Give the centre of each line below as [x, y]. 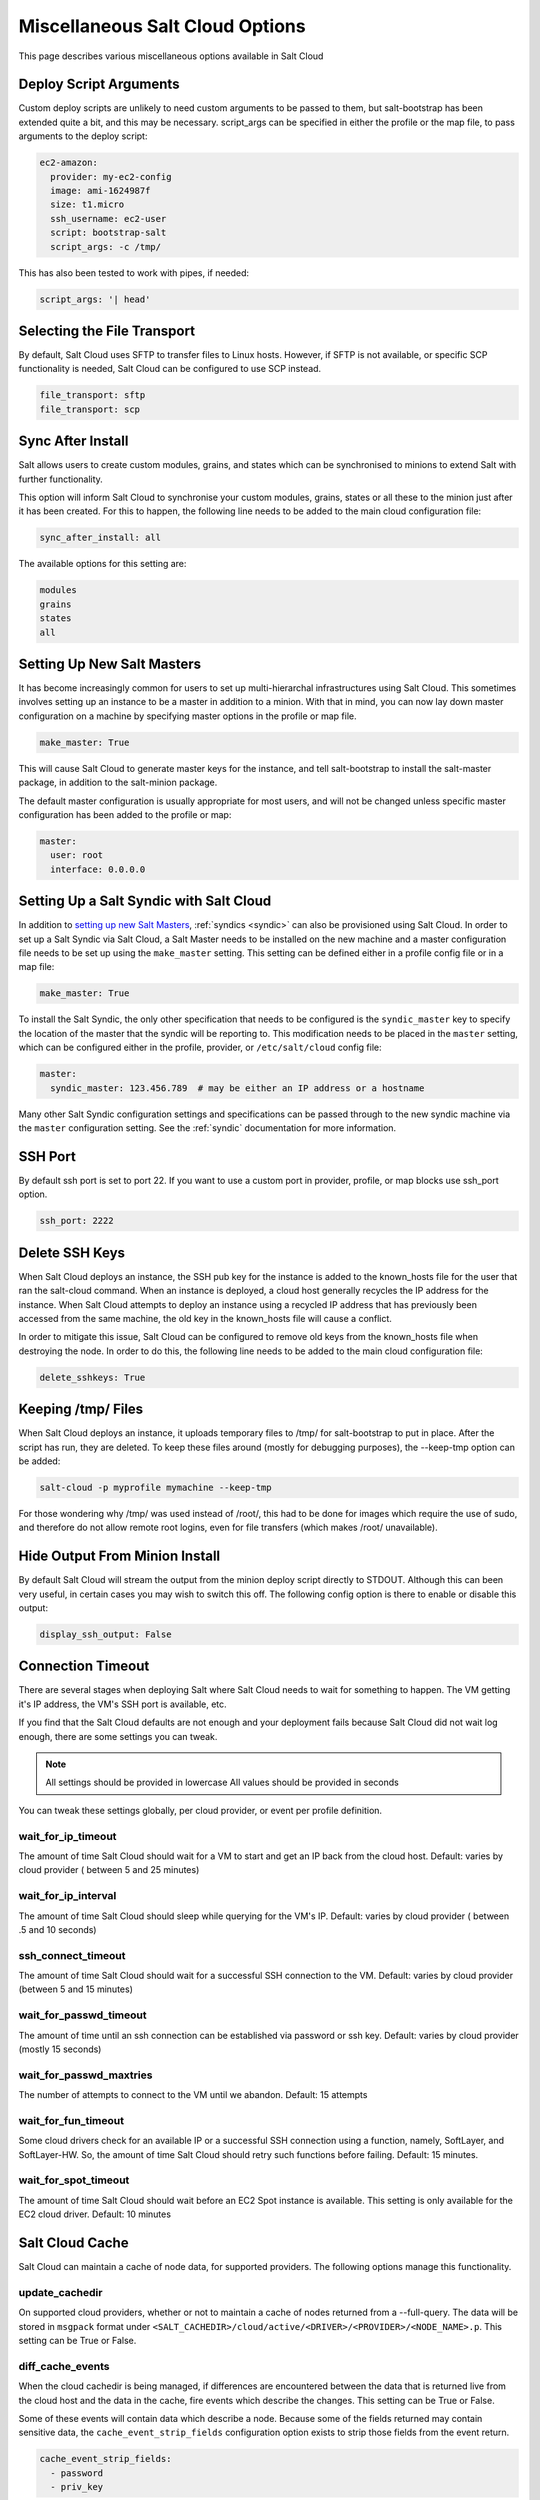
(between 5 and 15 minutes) [76, 1989]
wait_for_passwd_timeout [82, 2015]
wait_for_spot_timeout [74, 2180]
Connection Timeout [84, 1666]
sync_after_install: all [100, 538]
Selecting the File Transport [106, 330]
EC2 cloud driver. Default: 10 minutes [95, 2214]
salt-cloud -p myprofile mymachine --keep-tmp [155, 1487]
